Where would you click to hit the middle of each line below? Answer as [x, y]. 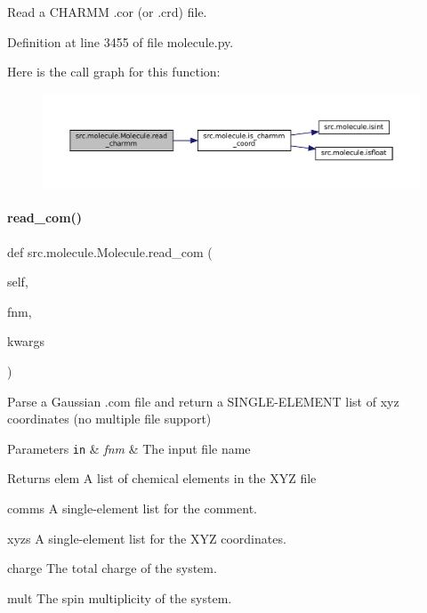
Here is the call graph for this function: [114, 72]
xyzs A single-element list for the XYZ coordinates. [147, 538]
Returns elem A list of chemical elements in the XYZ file [162, 478]
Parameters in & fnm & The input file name [129, 448]
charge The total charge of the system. [112, 568]
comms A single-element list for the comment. [132, 508]
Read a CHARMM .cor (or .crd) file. [107, 12]
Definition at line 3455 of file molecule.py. [121, 41]
